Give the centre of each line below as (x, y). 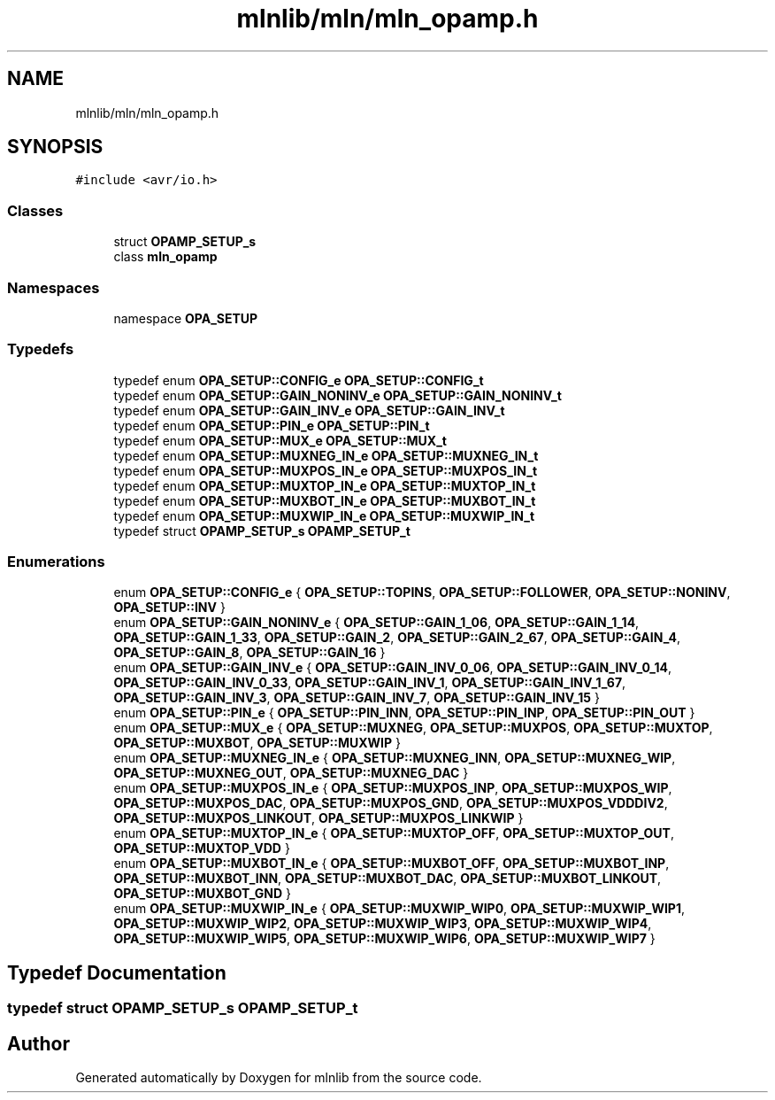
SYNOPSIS (55, 147)
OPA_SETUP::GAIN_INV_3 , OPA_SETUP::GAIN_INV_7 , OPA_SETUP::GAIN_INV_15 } (357, 698)
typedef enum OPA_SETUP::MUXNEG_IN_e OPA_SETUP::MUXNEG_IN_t (326, 455)
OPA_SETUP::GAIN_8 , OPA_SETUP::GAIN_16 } (249, 653)
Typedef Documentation (117, 972)
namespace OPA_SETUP (186, 318)
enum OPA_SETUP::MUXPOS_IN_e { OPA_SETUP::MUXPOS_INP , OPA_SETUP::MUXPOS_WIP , (393, 788)
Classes (35, 210)
